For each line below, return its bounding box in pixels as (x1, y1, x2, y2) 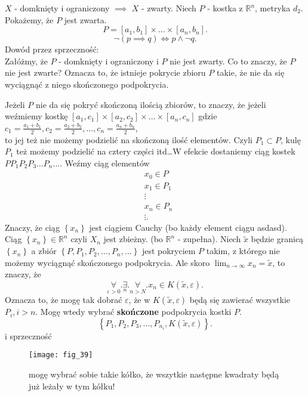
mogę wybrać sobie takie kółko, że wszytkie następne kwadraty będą (29, 367, 279, 380)
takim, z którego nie (206, 245, 280, 257)
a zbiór (31, 245, 57, 257)
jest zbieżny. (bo (103, 233, 163, 245)
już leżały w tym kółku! (29, 379, 115, 392)
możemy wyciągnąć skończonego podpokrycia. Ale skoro (5, 256, 210, 268)
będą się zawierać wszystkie (189, 293, 291, 306)
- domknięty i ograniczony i (58, 54, 159, 67)
